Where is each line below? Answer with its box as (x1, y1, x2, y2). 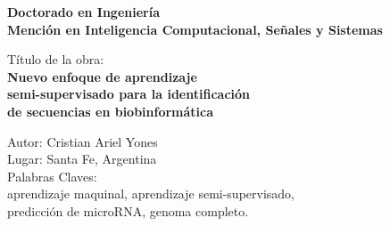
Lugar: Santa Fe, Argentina (7, 149, 157, 168)
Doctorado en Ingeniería (7, 3, 161, 20)
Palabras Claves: (7, 166, 97, 185)
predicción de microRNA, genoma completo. (7, 201, 249, 220)
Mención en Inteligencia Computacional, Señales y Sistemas (7, 20, 383, 38)
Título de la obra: (7, 50, 104, 69)
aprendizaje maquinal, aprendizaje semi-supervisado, (7, 184, 295, 203)
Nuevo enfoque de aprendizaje (7, 67, 197, 85)
